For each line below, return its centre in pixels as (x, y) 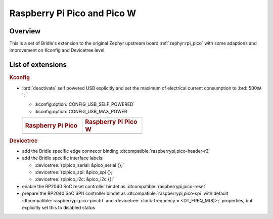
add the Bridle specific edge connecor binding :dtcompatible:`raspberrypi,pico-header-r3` (116, 151)
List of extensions (38, 65)
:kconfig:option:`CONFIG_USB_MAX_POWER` (82, 111)
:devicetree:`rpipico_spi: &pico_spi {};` (74, 172)
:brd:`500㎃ (250, 88)
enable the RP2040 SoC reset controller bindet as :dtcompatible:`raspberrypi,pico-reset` (114, 186)
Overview (25, 31)
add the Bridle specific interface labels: (63, 158)
